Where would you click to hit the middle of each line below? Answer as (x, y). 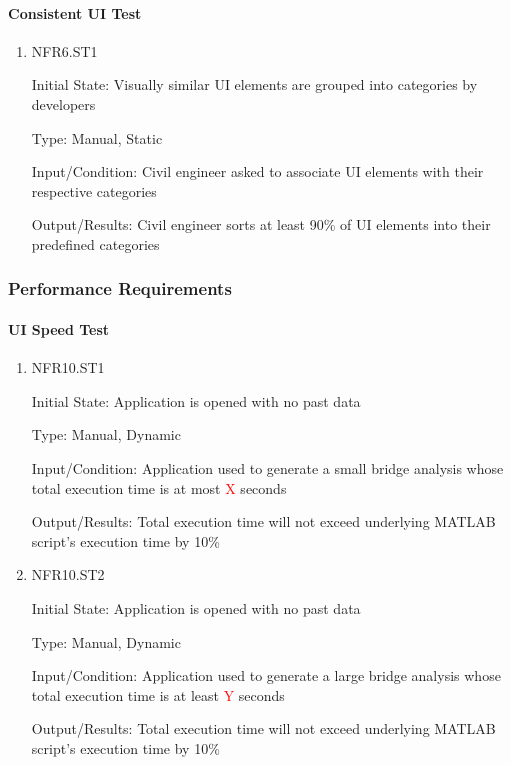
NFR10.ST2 (68, 574)
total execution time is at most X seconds (159, 487)
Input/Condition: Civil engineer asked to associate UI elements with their (257, 171)
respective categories (94, 190)
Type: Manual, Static (97, 137)
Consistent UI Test (75, 12)
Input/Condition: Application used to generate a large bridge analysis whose (266, 675)
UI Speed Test (59, 328)
